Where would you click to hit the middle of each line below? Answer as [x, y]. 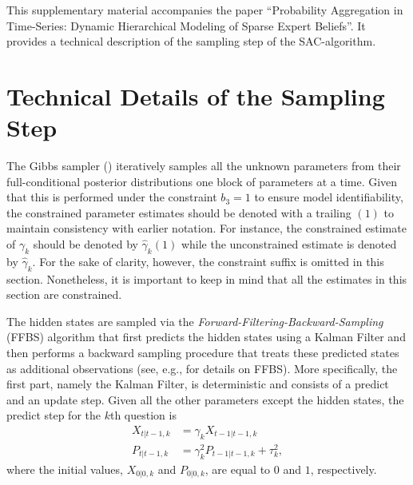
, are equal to [238, 469]
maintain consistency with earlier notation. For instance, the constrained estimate [206, 228]
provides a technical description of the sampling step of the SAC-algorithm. [191, 41]
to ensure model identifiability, [329, 197]
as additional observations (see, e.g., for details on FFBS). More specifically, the [202, 368]
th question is [143, 415]
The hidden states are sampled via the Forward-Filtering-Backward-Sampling [195, 321]
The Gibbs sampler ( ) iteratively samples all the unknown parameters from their [204, 166]
